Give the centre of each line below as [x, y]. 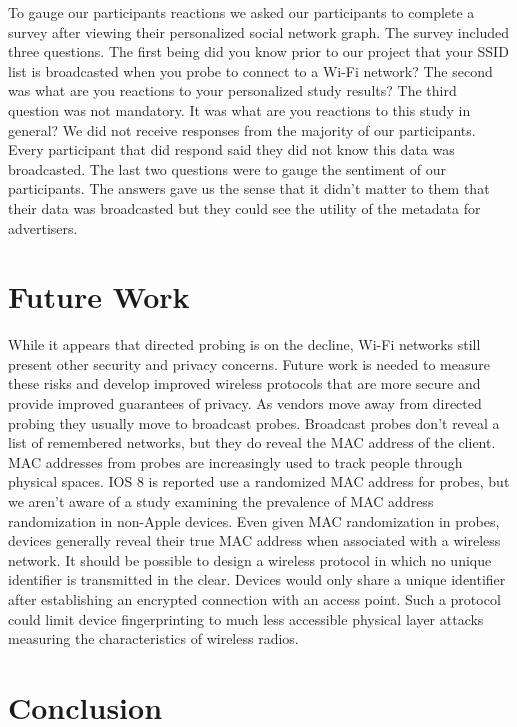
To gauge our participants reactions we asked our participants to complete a [241, 12]
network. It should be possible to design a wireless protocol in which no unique [250, 559]
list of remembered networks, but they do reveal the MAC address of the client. [252, 442]
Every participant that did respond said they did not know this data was [231, 149]
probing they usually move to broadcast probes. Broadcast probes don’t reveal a [254, 422]
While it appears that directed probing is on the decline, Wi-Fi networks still [244, 344]
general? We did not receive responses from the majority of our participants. [242, 129]
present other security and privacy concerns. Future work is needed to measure [249, 363]
